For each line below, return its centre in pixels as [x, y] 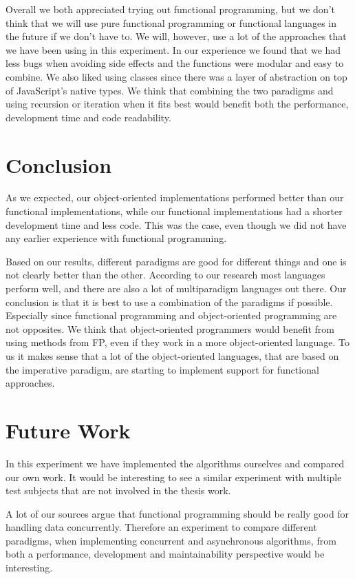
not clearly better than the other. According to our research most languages [165, 275]
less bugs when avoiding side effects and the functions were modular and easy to [175, 63]
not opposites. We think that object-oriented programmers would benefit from [170, 328]
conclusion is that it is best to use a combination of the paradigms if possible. [169, 302]
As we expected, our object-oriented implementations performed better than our [175, 197]
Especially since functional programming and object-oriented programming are [171, 315]
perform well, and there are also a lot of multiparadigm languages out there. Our [176, 288]
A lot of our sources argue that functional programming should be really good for [177, 513]
